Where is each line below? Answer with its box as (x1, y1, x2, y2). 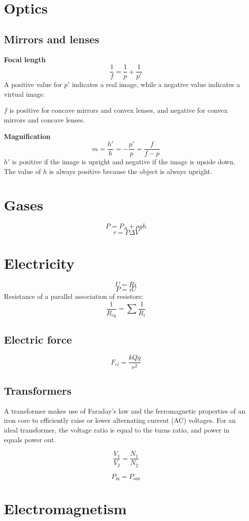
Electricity (4, 253, 75, 273)
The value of (4, 166, 41, 176)
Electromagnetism (4, 499, 127, 519)
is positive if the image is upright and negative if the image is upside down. (12, 156, 235, 167)
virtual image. (4, 88, 46, 99)
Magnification (4, 131, 51, 141)
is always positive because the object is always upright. (49, 166, 212, 176)
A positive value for (4, 79, 62, 89)
